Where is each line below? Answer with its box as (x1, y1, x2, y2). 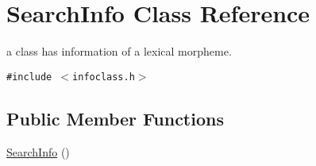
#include (6, 71, 52, 83)
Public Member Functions (6, 106, 224, 130)
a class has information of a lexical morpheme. (6, 43, 232, 60)
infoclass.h (72, 71, 135, 83)
